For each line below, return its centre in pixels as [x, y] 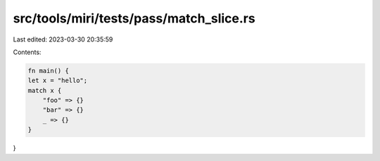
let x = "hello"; [58, 80]
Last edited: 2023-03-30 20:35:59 [63, 39]
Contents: [27, 52]
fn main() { [49, 71]
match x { [45, 90]
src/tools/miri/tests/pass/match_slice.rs [134, 18]
